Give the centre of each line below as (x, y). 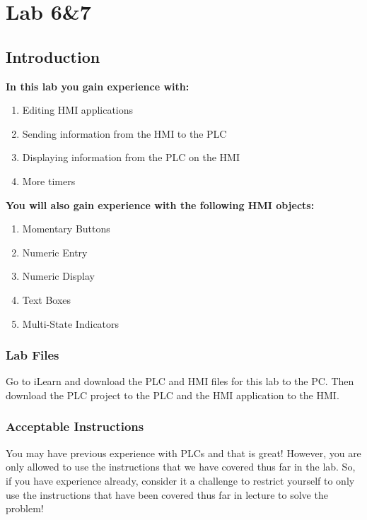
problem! (25, 508)
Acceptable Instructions (75, 426)
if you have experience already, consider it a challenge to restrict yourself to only (180, 480)
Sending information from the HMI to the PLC (124, 133)
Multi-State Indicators (71, 323)
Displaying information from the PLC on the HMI (131, 157)
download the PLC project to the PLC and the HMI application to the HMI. (173, 395)
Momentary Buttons (66, 229)
